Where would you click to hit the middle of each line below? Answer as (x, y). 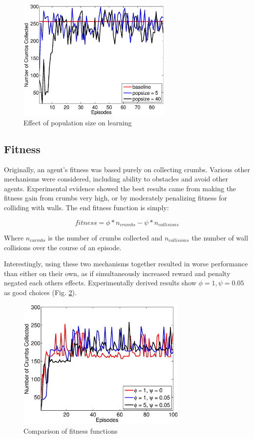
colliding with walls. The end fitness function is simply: (86, 207)
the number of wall (220, 238)
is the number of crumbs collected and (105, 238)
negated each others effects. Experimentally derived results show (100, 283)
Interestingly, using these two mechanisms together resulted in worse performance (126, 264)
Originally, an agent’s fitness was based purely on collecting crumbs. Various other (127, 169)
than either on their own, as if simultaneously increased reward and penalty (117, 273)
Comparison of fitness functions (71, 430)
